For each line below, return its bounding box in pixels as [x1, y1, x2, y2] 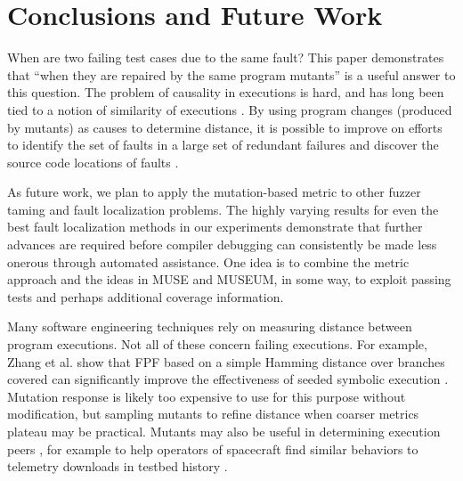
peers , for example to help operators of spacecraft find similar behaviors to [7, 439, 418, 458]
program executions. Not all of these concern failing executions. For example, [7, 335, 427, 354]
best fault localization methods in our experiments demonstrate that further [7, 217, 423, 236]
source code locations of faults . [7, 152, 179, 171]
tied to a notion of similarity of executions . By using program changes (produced [7, 100, 452, 118]
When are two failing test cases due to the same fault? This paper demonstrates [7, 48, 444, 67]
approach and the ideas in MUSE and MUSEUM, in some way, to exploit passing [7, 270, 451, 289]
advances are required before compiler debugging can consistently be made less [7, 235, 437, 254]
